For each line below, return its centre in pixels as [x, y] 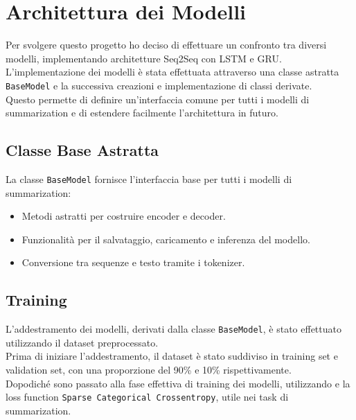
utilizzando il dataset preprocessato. [82, 342]
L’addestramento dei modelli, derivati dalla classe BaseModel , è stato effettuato [173, 329]
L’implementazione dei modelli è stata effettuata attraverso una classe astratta [172, 72]
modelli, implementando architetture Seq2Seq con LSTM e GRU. [144, 58]
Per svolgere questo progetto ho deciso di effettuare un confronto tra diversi [166, 45]
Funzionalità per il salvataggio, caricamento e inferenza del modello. [166, 239]
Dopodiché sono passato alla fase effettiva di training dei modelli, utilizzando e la [178, 383]
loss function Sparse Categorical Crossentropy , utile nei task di [147, 397]
